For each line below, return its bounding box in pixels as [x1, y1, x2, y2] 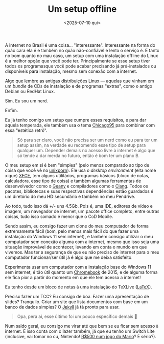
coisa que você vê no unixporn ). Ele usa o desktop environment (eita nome [5, 167, 156, 173]
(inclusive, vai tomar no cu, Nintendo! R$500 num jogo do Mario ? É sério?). [5, 333, 157, 339]
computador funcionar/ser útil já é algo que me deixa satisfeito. [5, 254, 133, 260]
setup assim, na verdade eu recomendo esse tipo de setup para [17, 142, 146, 148]
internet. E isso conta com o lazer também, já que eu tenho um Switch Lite [5, 328, 155, 334]
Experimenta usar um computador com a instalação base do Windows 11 [5, 264, 151, 270]
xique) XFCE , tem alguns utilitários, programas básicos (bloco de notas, [5, 172, 150, 178]
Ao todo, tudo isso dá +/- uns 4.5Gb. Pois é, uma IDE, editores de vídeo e [5, 203, 153, 209]
